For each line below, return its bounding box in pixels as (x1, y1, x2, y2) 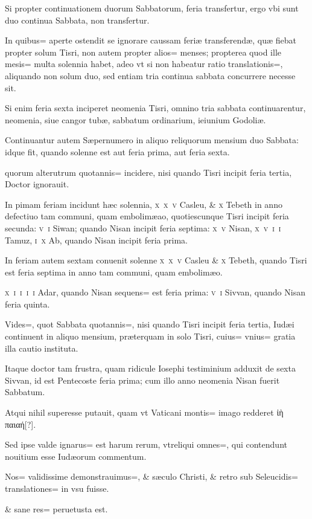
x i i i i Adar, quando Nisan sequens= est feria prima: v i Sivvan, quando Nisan (5, 286, 305, 298)
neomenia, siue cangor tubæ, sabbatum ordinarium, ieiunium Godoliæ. (5, 113, 266, 126)
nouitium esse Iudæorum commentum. (5, 450, 147, 462)
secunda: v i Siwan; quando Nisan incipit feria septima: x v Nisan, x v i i (5, 221, 281, 234)
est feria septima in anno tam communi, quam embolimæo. (5, 265, 223, 278)
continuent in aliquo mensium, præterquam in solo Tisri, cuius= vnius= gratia (5, 330, 296, 343)
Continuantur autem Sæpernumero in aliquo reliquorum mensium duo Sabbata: (5, 134, 299, 146)
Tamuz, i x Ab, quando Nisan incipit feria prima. (5, 233, 188, 246)
